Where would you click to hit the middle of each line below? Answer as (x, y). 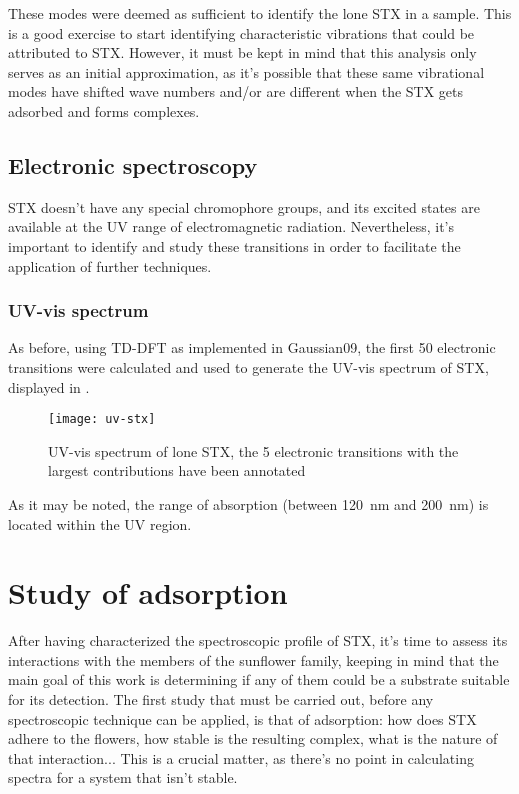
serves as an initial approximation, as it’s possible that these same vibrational (246, 71)
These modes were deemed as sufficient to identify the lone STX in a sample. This (260, 13)
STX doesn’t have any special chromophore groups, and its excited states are (244, 206)
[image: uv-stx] (102, 419)
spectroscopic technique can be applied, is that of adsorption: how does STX (242, 718)
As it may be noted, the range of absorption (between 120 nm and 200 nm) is (248, 503)
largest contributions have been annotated (177, 470)
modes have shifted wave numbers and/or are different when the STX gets (236, 91)
